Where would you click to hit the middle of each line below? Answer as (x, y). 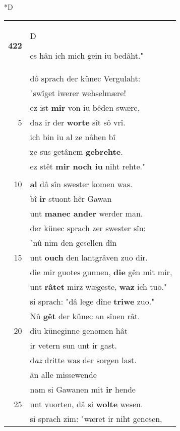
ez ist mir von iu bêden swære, (85, 107)
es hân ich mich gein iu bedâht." (87, 55)
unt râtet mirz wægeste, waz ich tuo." (98, 286)
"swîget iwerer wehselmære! (78, 93)
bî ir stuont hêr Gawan (71, 198)
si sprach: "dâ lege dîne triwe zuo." (92, 301)
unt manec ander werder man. (86, 213)
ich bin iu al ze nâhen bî (73, 137)
